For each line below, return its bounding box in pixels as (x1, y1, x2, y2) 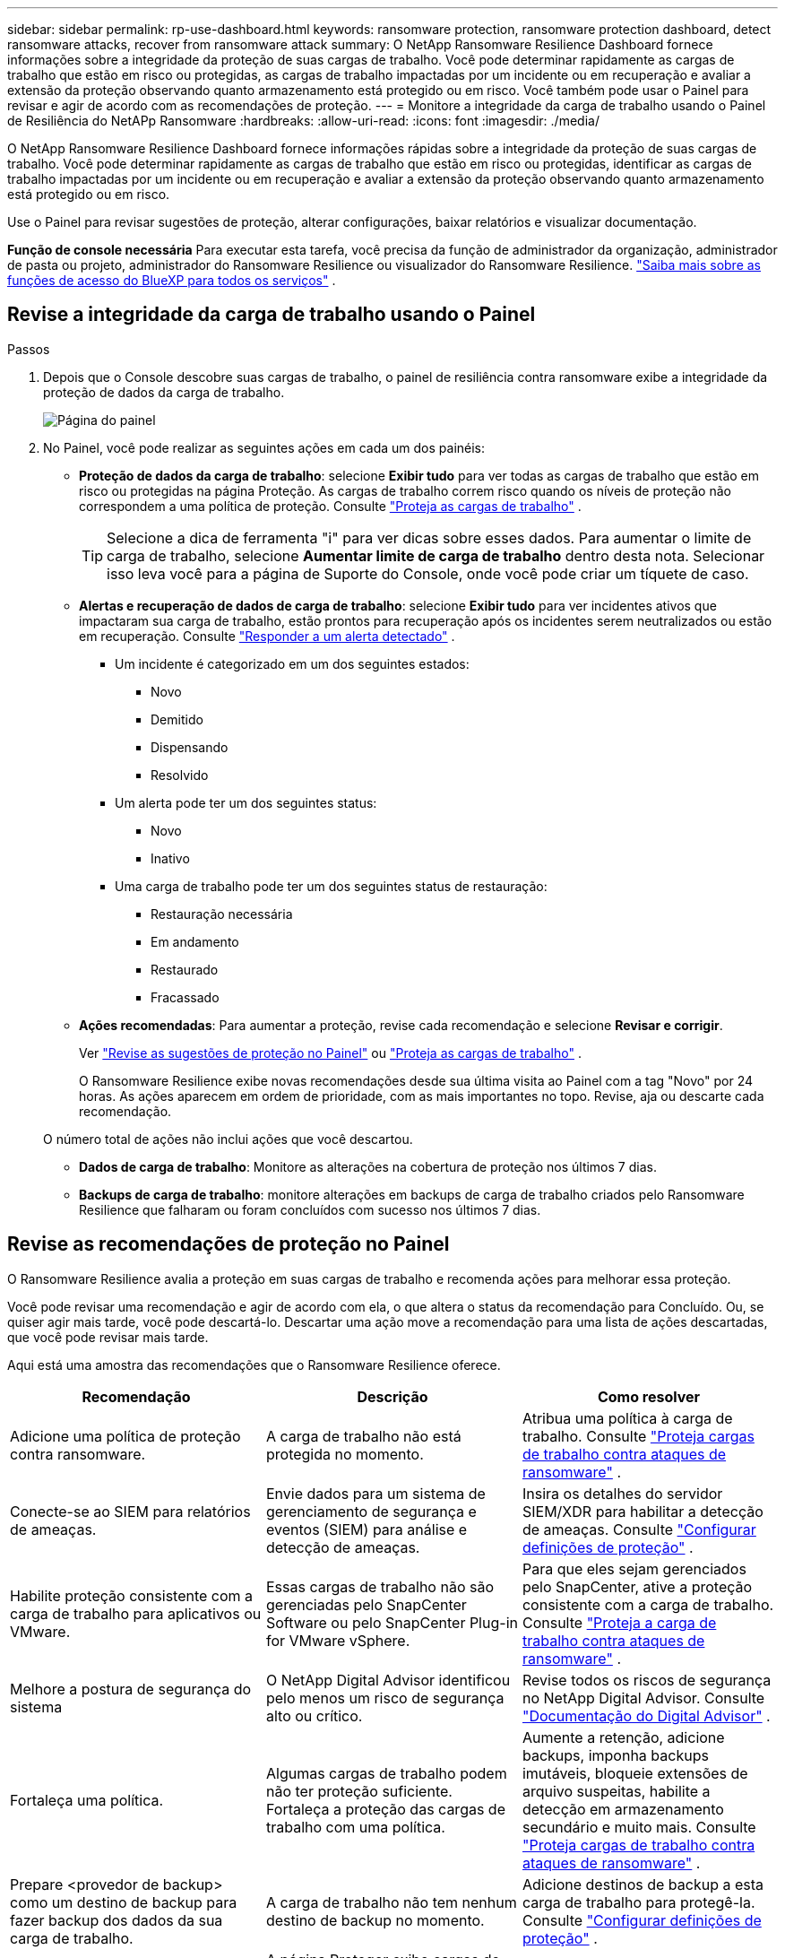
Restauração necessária (151, 905, 293, 922)
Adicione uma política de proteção (10, 1426, 241, 1445)
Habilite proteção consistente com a (10, 1586, 254, 1605)
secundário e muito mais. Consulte (522, 1817, 756, 1836)
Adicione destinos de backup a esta (522, 1875, 764, 1893)
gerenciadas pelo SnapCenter (265, 1595, 467, 1614)
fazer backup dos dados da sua (10, 1910, 223, 1929)
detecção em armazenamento (522, 1799, 724, 1818)
